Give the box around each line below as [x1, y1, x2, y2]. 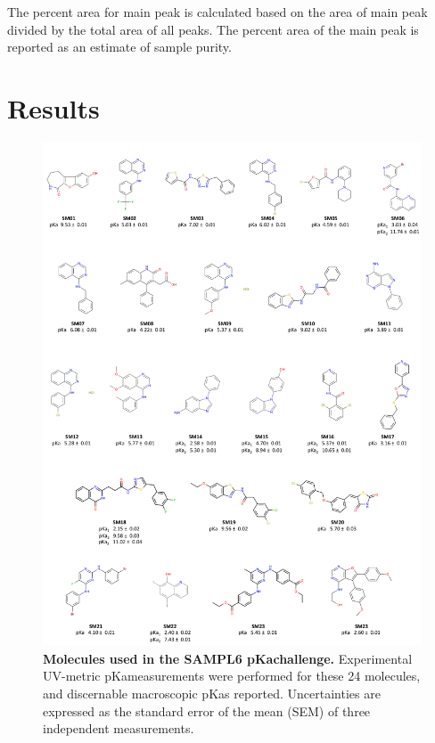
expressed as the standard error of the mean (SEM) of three [43, 701, 371, 720]
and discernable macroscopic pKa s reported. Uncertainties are [43, 684, 381, 703]
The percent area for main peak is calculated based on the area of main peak [7, 3, 428, 20]
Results [7, 89, 100, 126]
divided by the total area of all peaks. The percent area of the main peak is [7, 20, 419, 38]
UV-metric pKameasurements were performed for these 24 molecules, [43, 666, 421, 685]
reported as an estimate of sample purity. [7, 37, 232, 56]
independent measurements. [43, 719, 194, 738]
